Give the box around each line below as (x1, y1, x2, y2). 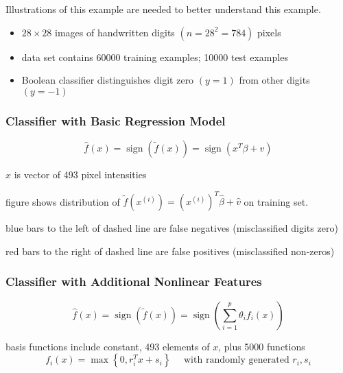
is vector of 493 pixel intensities (14, 167, 147, 181)
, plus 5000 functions (218, 339, 305, 353)
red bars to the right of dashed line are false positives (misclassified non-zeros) (5, 243, 335, 258)
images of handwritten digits (55, 25, 175, 39)
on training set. (244, 194, 309, 208)
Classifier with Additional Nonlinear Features (5, 273, 262, 290)
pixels (257, 25, 281, 39)
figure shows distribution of (5, 194, 120, 208)
